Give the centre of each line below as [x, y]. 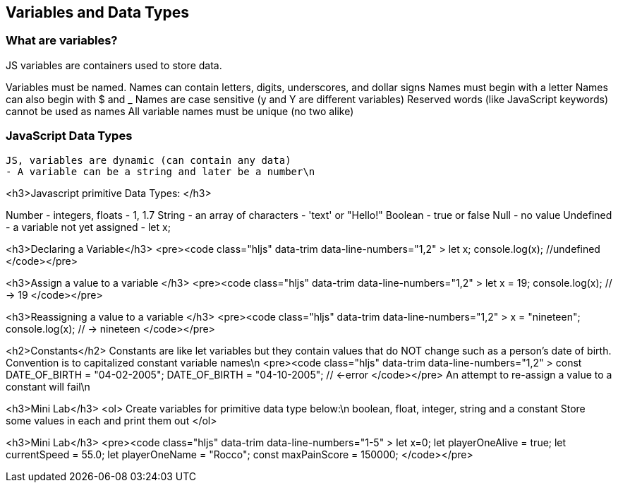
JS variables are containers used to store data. [114, 65]
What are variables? [62, 41]
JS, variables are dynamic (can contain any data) [149, 160]
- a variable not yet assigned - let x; [88, 227]
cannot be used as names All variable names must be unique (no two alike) [180, 111]
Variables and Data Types [97, 12]
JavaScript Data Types [69, 136]
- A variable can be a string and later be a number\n [160, 171]
